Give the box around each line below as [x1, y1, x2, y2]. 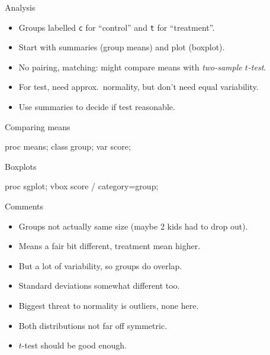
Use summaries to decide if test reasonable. [18, 101, 175, 113]
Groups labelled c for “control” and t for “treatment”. [18, 21, 215, 33]
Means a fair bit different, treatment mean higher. [18, 240, 201, 252]
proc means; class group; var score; [5, 140, 131, 153]
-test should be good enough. [21, 339, 127, 351]
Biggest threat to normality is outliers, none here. [18, 299, 199, 311]
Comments [5, 200, 44, 212]
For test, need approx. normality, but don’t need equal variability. [18, 80, 259, 93]
